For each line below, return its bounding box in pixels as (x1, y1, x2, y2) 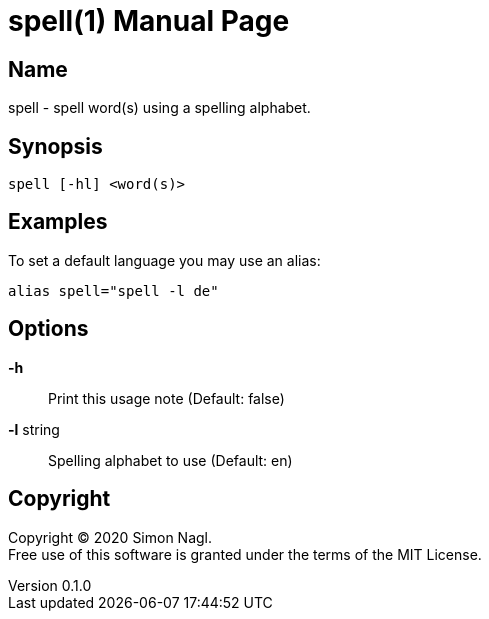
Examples (8, 209, 108, 235)
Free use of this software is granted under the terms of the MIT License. (8, 545, 482, 563)
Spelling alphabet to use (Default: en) (48, 451, 293, 469)
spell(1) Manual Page (8, 4, 290, 38)
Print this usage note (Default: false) (48, 389, 285, 407)
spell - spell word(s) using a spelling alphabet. (8, 99, 311, 117)
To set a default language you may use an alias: (8, 251, 321, 269)
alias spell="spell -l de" (8, 282, 219, 299)
